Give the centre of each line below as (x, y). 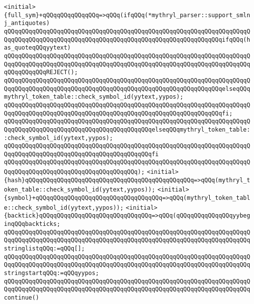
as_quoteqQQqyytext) (38, 48)
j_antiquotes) (27, 23)
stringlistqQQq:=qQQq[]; (44, 249)
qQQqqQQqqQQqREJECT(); (41, 72)
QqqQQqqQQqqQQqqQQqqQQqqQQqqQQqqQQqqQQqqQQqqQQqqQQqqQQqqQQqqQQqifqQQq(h (127, 40)
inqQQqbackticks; (32, 224)
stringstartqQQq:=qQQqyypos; (52, 273)
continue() (22, 297)
